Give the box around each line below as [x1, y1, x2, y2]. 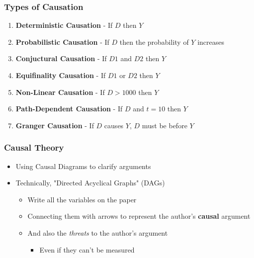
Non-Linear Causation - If [15, 86, 105, 97]
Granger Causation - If [15, 120, 94, 130]
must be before [142, 120, 187, 130]
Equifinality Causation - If [15, 70, 106, 80]
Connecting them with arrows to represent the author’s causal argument [27, 211, 251, 221]
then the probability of [119, 36, 189, 47]
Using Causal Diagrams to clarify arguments [15, 161, 151, 171]
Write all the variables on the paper [27, 194, 137, 204]
